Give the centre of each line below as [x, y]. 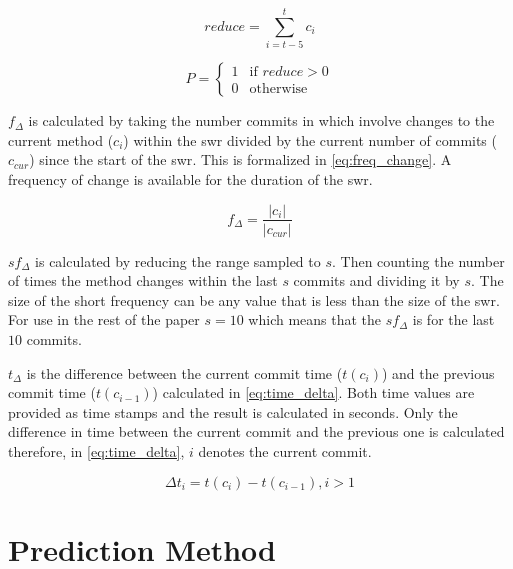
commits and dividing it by [376, 280]
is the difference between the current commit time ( [184, 372]
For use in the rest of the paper [104, 319]
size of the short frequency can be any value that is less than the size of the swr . [254, 299]
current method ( [61, 139]
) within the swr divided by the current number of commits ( [310, 139]
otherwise [278, 89]
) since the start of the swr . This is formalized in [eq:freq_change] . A [240, 159]
